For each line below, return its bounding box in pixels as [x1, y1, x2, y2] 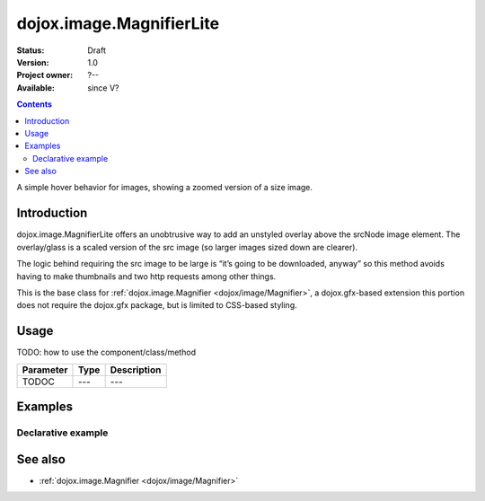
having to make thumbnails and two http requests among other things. [16, 270, 277, 282]
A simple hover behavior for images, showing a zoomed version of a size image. [16, 182, 313, 193]
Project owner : [16, 70, 74, 81]
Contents [16, 99, 53, 110]
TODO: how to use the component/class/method [16, 347, 197, 358]
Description [110, 364, 162, 376]
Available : [16, 82, 56, 93]
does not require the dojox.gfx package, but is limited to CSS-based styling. [16, 300, 297, 311]
